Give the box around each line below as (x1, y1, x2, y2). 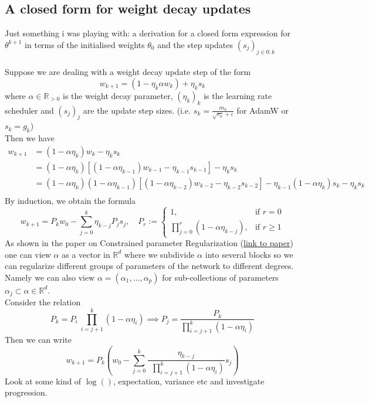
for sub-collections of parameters (162, 271, 279, 283)
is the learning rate (204, 89, 272, 101)
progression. (5, 386, 48, 398)
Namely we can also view (5, 271, 95, 283)
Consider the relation (5, 296, 81, 308)
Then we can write (5, 333, 72, 346)
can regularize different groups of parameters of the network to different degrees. (5, 260, 294, 272)
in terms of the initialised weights (25, 38, 145, 50)
